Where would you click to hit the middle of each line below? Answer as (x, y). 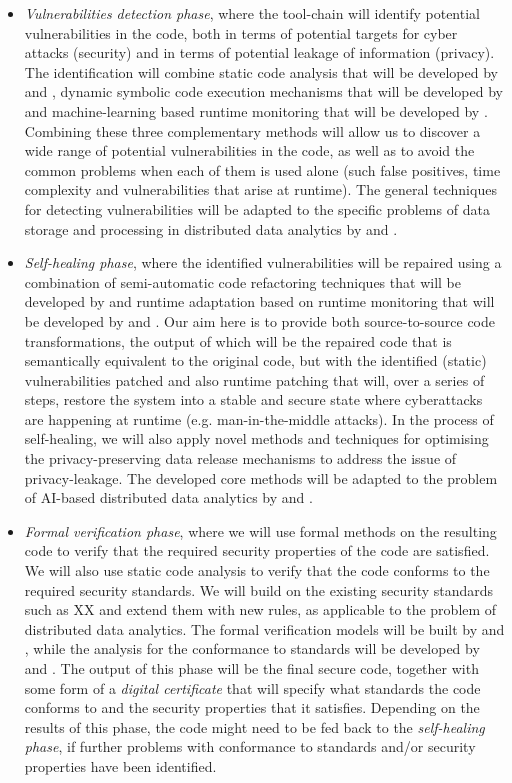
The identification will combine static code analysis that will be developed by (261, 71)
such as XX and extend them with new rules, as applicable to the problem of (260, 609)
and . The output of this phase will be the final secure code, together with (251, 668)
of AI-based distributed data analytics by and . (168, 497)
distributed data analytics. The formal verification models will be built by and (264, 628)
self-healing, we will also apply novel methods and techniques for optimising (256, 438)
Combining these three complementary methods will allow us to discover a (252, 130)
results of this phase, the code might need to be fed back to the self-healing (254, 726)
